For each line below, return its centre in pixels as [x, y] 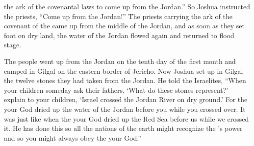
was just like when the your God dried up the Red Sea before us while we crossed [127, 118]
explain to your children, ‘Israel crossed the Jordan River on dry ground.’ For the [126, 99]
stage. [13, 45]
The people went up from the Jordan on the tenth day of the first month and [120, 61]
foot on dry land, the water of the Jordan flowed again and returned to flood [119, 35]
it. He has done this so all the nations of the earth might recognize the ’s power [123, 128]
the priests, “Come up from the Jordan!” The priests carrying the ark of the [118, 16]
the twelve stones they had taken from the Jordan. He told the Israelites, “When [125, 80]
